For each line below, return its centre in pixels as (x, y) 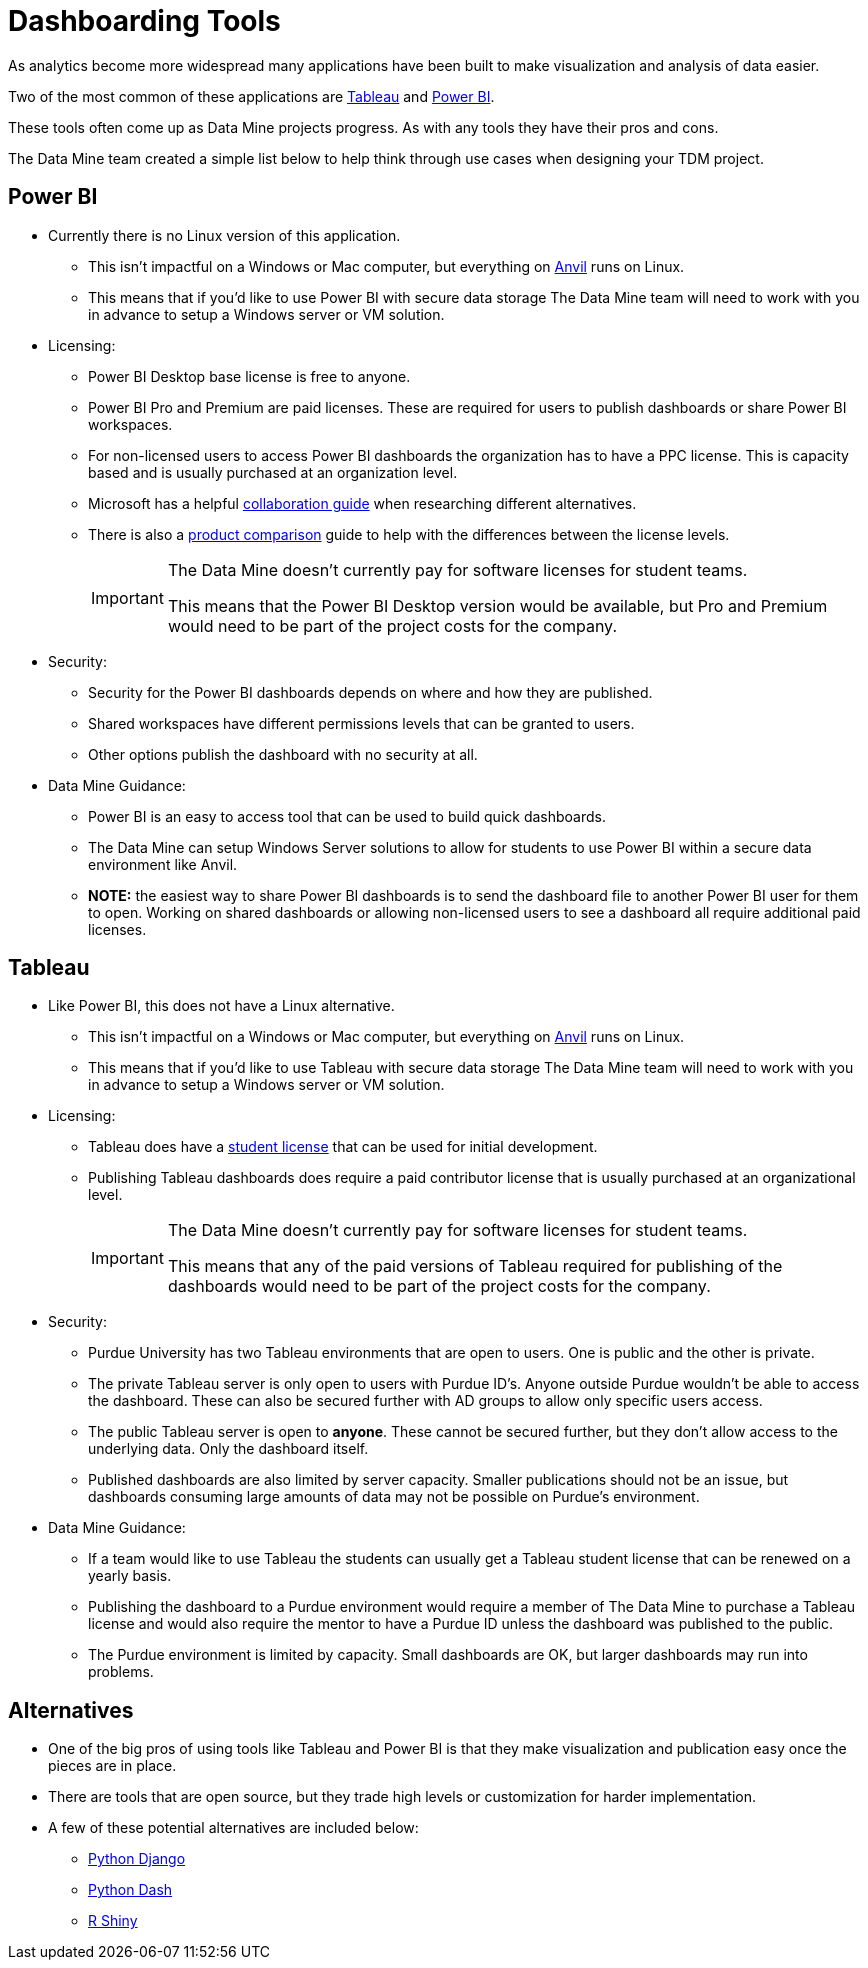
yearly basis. (130, 1576)
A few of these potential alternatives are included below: (233, 1828)
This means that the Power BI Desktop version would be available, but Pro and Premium (497, 605)
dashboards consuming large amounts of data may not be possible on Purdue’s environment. (394, 1497)
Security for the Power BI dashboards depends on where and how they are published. (370, 692)
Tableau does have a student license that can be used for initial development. (343, 1147)
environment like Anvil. (163, 864)
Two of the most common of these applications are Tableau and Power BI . (251, 96)
